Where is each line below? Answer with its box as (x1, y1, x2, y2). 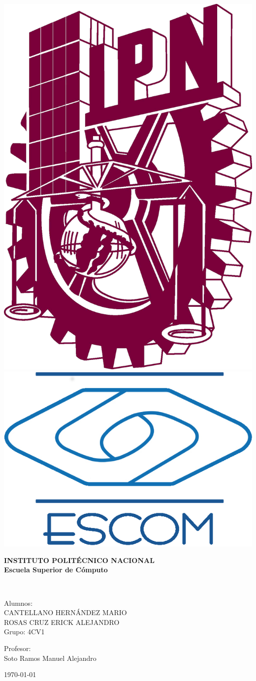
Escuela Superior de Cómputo (4, 564, 108, 575)
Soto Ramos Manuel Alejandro (4, 652, 96, 663)
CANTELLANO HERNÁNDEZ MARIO (4, 607, 127, 618)
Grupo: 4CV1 (4, 626, 45, 637)
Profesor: (4, 643, 31, 653)
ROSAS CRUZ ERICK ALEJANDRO (4, 617, 120, 627)
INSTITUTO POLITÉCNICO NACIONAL (4, 555, 155, 565)
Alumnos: (4, 597, 33, 608)
